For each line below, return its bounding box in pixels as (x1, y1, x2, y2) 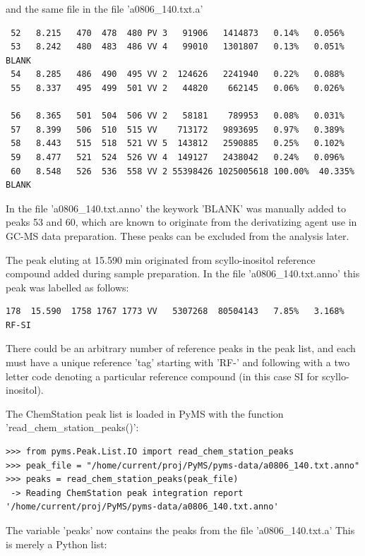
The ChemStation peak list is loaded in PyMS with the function (6, 406, 284, 421)
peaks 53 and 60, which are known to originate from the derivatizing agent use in (6, 214, 357, 229)
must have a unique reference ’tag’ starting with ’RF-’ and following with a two (6, 355, 350, 370)
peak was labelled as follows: (6, 279, 129, 294)
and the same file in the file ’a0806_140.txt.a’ (6, 1, 203, 16)
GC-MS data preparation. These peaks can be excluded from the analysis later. (6, 228, 349, 243)
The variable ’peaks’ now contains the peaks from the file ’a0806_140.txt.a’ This (6, 523, 355, 537)
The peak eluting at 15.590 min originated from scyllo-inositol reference (6, 252, 316, 267)
